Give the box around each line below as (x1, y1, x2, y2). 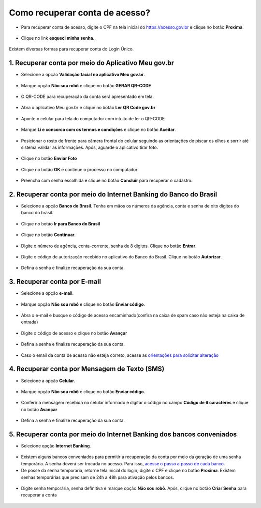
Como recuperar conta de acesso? (9, 7, 151, 18)
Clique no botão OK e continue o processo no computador (21, 166, 138, 172)
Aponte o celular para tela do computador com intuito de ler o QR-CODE (21, 115, 165, 121)
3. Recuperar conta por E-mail (9, 278, 101, 286)
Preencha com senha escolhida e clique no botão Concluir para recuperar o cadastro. (21, 177, 193, 184)
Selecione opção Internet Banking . (21, 443, 91, 449)
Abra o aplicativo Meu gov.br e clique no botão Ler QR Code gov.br (21, 105, 156, 111)
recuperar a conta (21, 492, 57, 498)
